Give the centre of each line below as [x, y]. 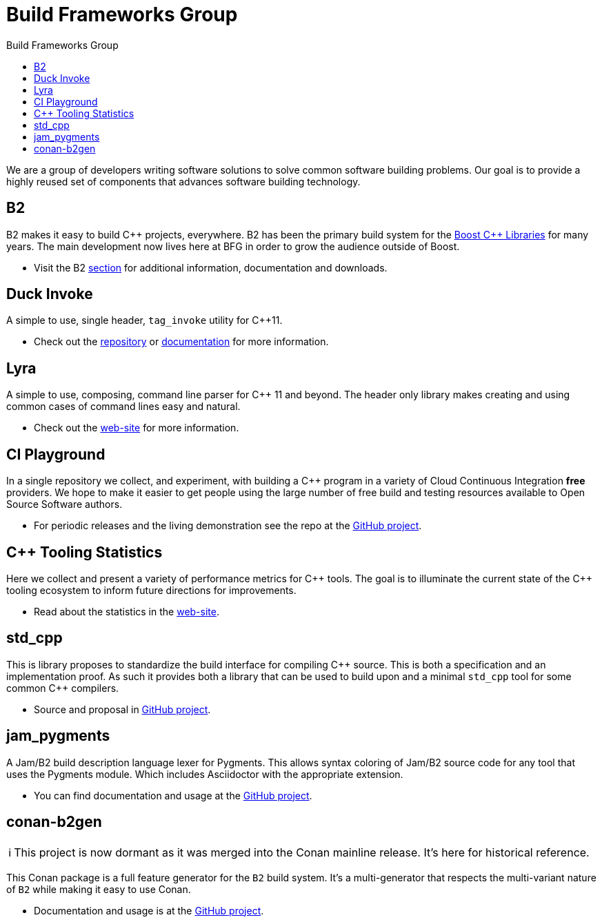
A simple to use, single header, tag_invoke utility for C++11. [144, 320]
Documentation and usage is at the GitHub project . [149, 910]
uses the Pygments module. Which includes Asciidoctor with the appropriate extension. [205, 774]
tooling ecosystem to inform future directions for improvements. [151, 590]
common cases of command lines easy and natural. [123, 407]
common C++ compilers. [63, 688]
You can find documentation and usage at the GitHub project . [173, 795]
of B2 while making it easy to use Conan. [99, 889]
